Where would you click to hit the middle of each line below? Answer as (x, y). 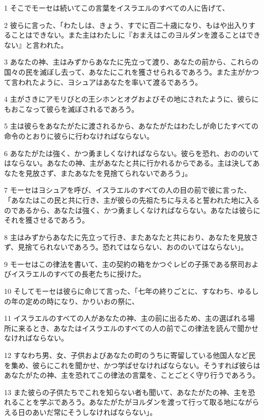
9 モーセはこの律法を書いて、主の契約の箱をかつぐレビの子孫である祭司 (124, 264)
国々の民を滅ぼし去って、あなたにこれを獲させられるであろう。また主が (125, 71)
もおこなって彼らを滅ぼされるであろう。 (71, 109)
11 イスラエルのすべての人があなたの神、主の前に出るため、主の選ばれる (126, 318)
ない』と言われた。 (36, 44)
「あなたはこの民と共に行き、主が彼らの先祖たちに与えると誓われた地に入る (132, 200)
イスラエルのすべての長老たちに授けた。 (78, 274)
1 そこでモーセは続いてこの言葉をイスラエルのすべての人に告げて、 (117, 8)
